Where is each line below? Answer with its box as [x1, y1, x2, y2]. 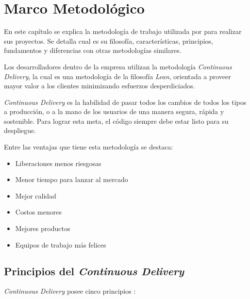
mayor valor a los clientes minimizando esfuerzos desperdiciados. [4, 81, 195, 91]
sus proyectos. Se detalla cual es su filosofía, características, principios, [4, 35, 213, 46]
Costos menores [15, 207, 62, 217]
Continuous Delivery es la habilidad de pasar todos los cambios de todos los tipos [4, 97, 247, 107]
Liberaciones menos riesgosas [15, 158, 101, 168]
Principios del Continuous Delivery [4, 263, 184, 278]
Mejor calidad [15, 190, 56, 200]
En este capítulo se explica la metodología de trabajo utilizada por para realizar [4, 26, 242, 36]
